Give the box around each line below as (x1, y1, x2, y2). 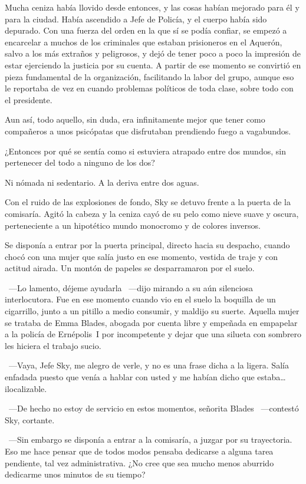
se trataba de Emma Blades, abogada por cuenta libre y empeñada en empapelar (5, 316, 298, 328)
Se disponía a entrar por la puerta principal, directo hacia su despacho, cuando (5, 239, 290, 251)
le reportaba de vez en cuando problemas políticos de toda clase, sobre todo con (5, 82, 294, 94)
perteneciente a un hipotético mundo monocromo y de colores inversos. (5, 219, 261, 231)
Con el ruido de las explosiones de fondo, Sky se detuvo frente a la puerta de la (5, 196, 291, 208)
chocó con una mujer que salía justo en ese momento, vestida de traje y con (5, 250, 278, 262)
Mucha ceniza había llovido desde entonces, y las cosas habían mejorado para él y (5, 1, 300, 13)
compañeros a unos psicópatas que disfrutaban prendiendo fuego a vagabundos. (5, 124, 291, 137)
